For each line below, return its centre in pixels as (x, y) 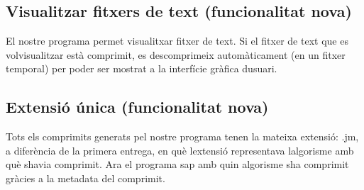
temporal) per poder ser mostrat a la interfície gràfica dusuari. (142, 68)
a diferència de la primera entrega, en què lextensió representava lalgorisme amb (180, 150)
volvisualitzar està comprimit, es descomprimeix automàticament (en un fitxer (176, 54)
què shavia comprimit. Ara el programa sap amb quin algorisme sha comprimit (177, 164)
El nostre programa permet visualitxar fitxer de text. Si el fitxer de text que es (177, 41)
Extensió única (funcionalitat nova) (137, 107)
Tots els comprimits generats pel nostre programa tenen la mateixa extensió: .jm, (182, 136)
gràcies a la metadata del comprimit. (86, 178)
